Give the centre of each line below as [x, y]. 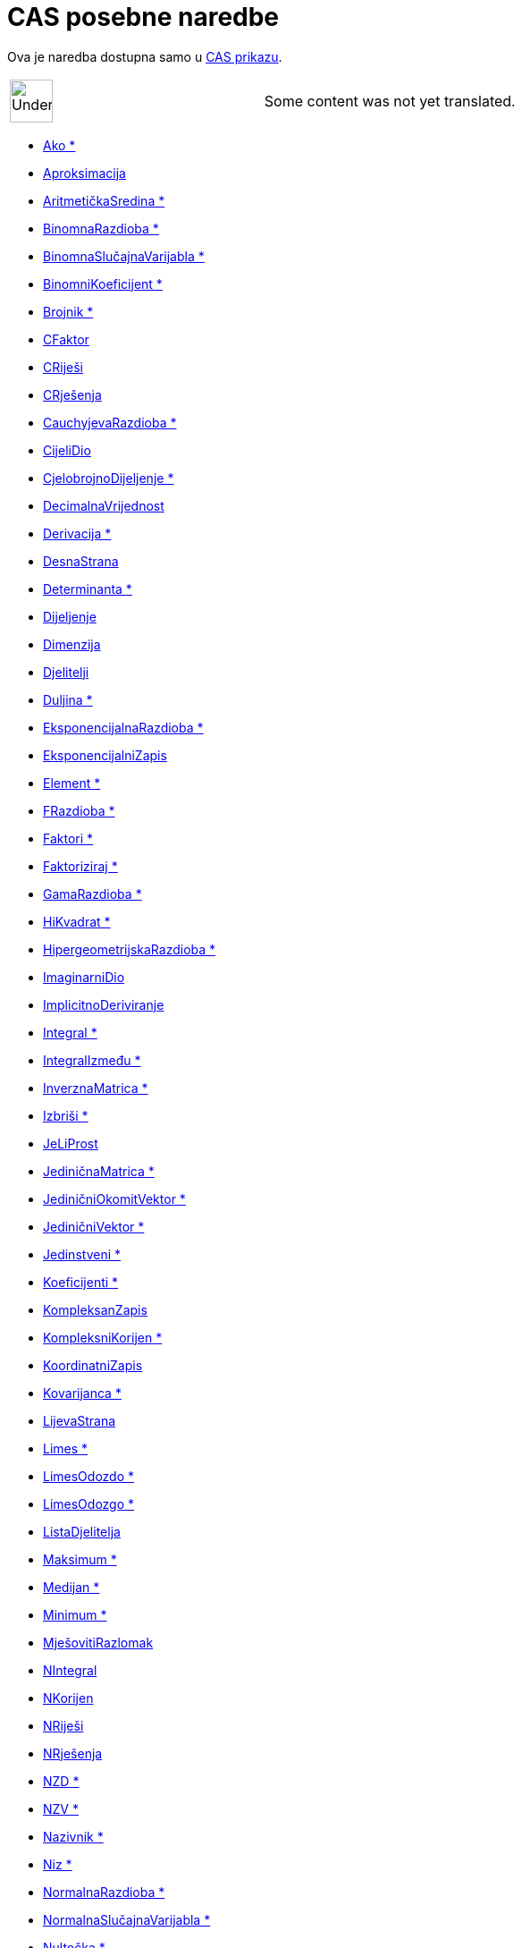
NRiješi [63, 1725]
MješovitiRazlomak [98, 1642]
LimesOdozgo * [89, 1503]
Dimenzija [72, 644]
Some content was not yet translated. [390, 101]
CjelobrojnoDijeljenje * [109, 478]
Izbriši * [66, 1115]
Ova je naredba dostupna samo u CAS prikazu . [145, 56]
